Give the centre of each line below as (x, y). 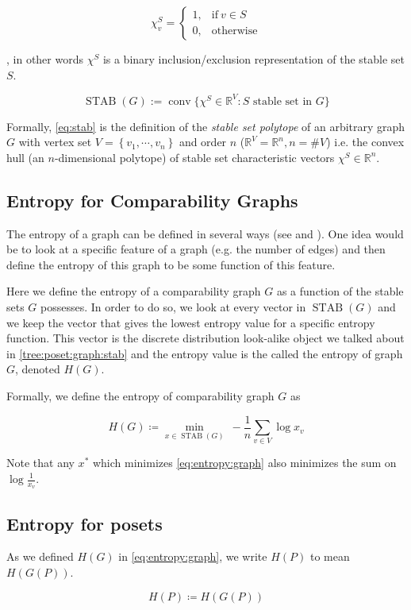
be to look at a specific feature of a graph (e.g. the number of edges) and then (196, 249)
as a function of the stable (340, 291)
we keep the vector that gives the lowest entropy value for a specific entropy (191, 322)
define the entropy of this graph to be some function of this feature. (171, 264)
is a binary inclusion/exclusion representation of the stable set (254, 59)
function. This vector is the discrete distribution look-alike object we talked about (205, 338)
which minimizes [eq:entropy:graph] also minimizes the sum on (244, 463)
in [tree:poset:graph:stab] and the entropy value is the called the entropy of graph (205, 353)
